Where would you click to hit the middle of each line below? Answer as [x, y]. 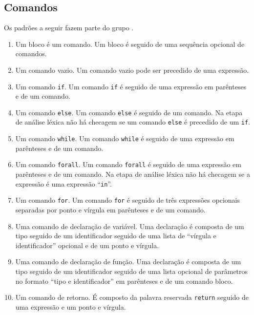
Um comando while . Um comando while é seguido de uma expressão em [125, 138]
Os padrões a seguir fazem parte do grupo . [69, 28]
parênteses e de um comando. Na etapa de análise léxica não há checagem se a [133, 174]
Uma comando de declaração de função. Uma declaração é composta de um [128, 262]
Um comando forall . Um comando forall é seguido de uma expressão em [128, 164]
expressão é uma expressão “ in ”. [63, 183]
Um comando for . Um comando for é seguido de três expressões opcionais [127, 200]
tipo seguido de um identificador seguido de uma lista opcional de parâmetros [132, 271]
